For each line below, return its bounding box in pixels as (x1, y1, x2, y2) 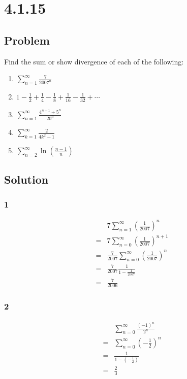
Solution (4, 171, 49, 187)
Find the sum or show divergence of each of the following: (4, 56, 184, 66)
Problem (4, 32, 50, 48)
